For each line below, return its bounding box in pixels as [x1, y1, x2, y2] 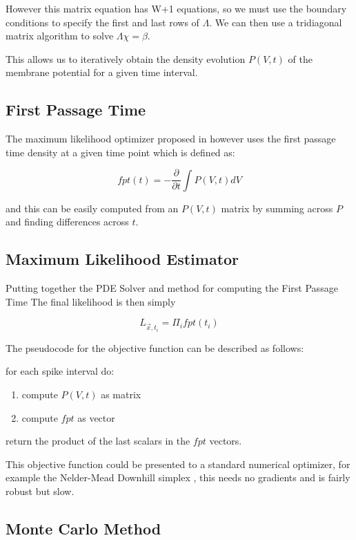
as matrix [101, 387, 141, 401]
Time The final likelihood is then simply [6, 294, 176, 308]
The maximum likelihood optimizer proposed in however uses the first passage [6, 131, 336, 146]
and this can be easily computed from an [6, 201, 179, 215]
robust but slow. [6, 483, 75, 498]
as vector [77, 410, 115, 425]
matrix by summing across [221, 201, 333, 215]
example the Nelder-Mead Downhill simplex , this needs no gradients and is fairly [6, 470, 350, 485]
